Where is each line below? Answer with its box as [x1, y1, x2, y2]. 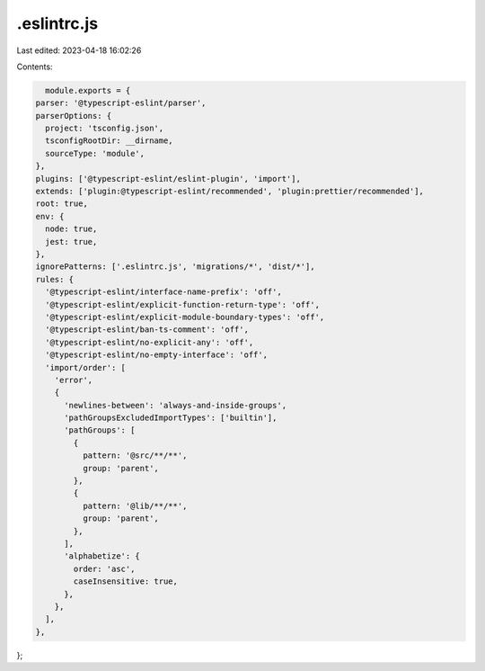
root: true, [35, 199, 89, 209]
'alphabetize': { [64, 551, 141, 561]
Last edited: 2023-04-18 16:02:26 [16, 45, 142, 56]
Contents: [16, 61, 53, 72]
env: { [35, 211, 65, 221]
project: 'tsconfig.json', [45, 123, 164, 134]
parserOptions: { [35, 111, 112, 121]
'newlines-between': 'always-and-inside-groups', [64, 400, 287, 410]
